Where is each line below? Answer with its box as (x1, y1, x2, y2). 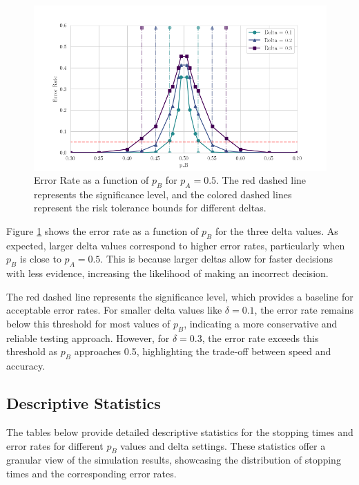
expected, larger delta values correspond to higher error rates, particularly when (6, 238, 345, 252)
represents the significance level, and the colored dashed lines (34, 187, 292, 201)
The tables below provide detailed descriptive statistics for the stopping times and (6, 425, 353, 439)
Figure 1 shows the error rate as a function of (6, 224, 199, 238)
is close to (19, 251, 61, 266)
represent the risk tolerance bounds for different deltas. (34, 200, 266, 215)
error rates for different (6, 438, 104, 453)
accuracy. (6, 359, 46, 373)
